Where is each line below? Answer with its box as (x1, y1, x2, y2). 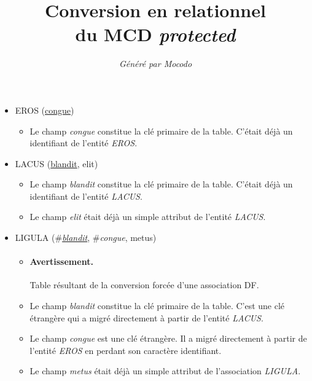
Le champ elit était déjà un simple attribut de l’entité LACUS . (29, 210, 266, 223)
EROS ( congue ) (15, 103, 74, 116)
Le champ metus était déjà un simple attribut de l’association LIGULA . (29, 364, 301, 377)
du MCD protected (75, 22, 236, 47)
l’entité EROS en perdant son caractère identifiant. (29, 344, 222, 356)
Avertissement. (29, 255, 93, 268)
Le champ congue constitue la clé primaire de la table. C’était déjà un (29, 124, 293, 137)
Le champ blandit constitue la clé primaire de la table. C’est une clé (29, 299, 285, 312)
